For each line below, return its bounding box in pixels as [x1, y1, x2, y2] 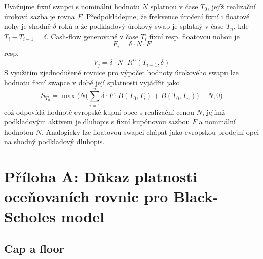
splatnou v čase [150, 1, 198, 11]
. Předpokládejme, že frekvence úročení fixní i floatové [82, 11, 250, 21]
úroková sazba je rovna [4, 11, 75, 21]
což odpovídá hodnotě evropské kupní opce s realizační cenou [4, 106, 195, 117]
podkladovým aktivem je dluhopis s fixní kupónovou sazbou [4, 116, 190, 127]
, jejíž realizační [207, 1, 256, 11]
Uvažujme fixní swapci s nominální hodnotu [4, 1, 140, 11]
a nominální [199, 116, 236, 127]
